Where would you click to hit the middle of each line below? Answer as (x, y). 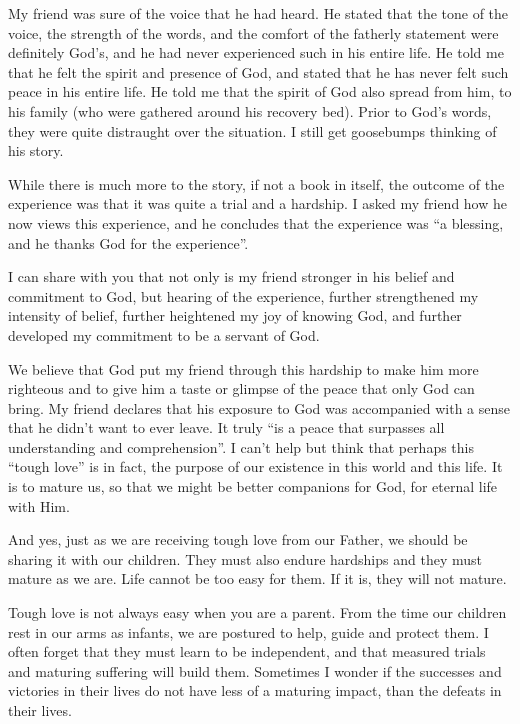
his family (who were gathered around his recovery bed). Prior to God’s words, (250, 110)
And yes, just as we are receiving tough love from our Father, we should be (238, 539)
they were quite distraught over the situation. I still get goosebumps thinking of (252, 130)
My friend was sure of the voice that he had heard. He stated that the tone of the (258, 13)
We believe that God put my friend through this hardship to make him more (243, 368)
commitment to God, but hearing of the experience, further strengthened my (243, 295)
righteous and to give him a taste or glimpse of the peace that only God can (241, 388)
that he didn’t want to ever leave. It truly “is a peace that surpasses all (226, 427)
